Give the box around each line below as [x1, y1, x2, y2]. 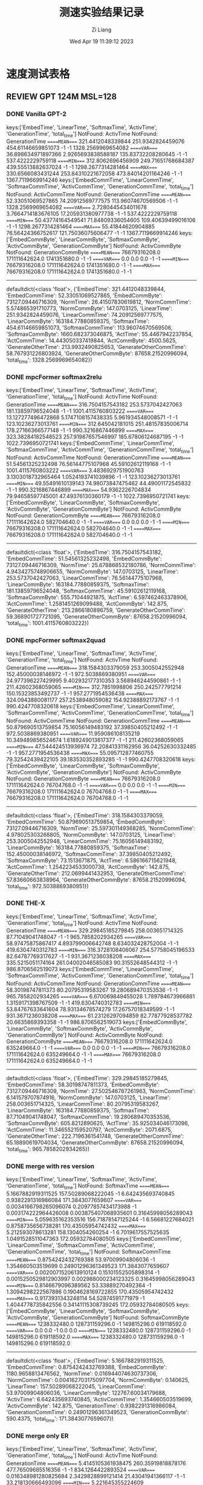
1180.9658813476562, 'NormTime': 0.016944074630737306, [6, 1370, 158, 1377]
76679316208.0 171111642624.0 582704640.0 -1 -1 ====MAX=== [6, 525, 161, 532]
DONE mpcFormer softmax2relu [6, 373, 102, 381]
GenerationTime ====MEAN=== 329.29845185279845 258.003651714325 [6, 927, 183, 934]
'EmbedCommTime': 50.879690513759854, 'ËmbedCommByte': [6, 818, 166, 825]
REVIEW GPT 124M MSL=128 [6, 91, 117, 102]
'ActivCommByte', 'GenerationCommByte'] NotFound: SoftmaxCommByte [6, 1314, 189, 1321]
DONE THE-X [6, 899, 45, 908]
